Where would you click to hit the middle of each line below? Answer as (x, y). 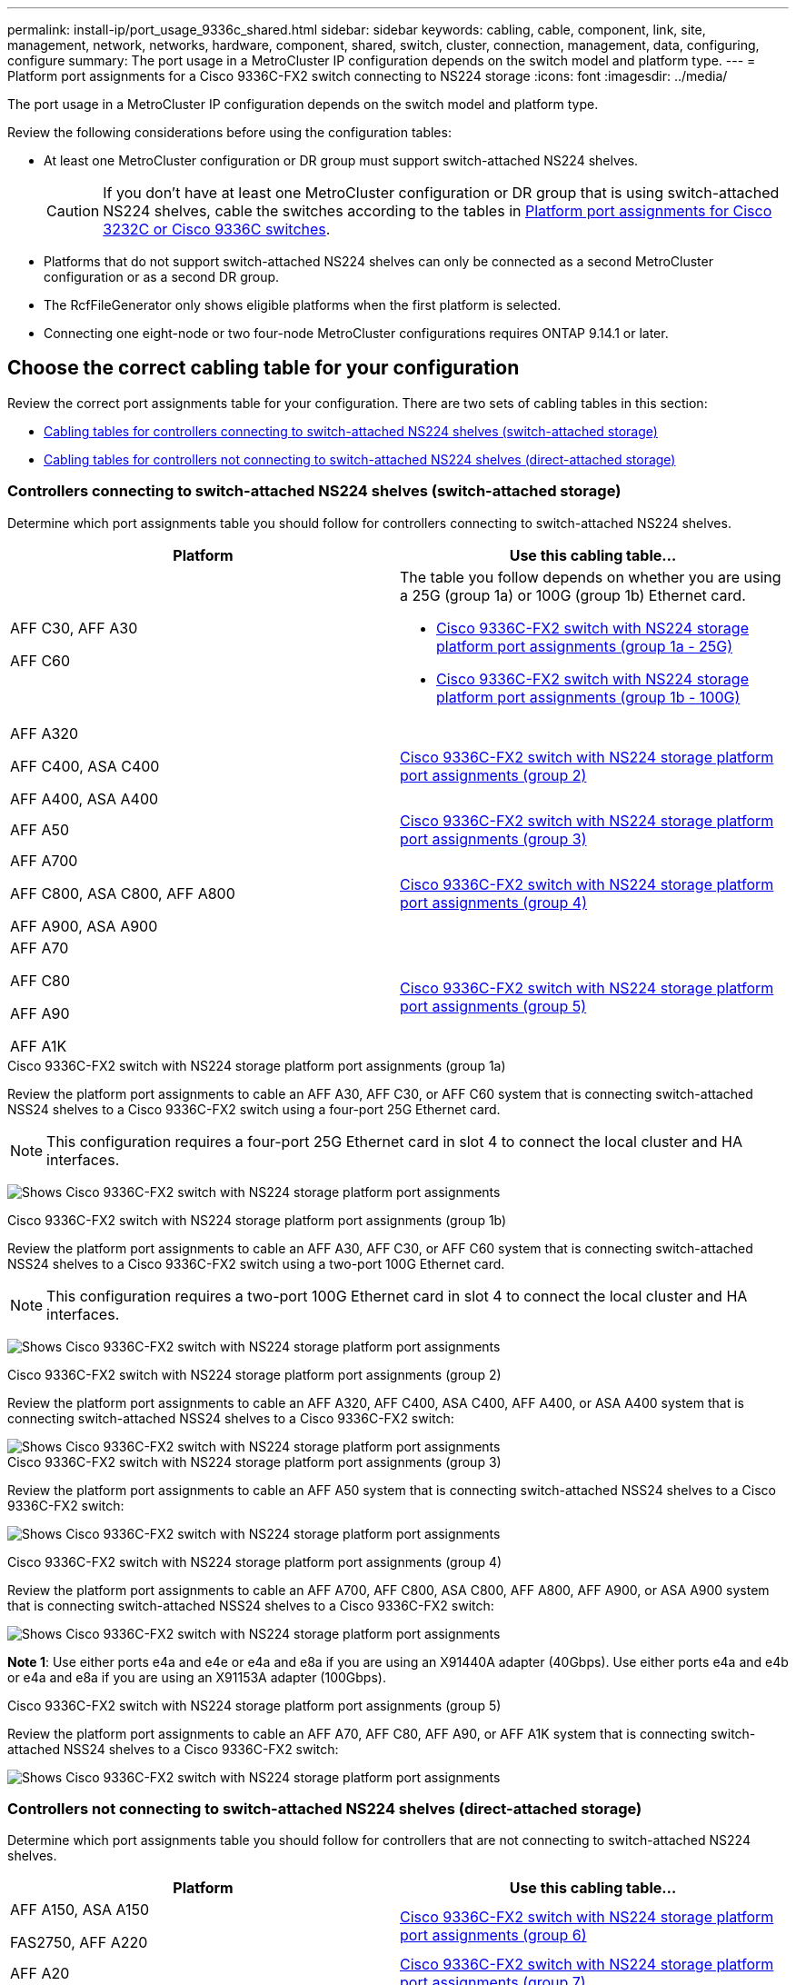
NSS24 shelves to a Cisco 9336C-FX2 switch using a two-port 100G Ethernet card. (256, 1263)
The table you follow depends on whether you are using (591, 577)
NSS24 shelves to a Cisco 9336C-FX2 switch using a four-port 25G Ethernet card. (254, 1109)
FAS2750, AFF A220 (79, 1943)
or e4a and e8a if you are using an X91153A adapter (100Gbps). (197, 1677)
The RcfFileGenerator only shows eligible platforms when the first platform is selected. (303, 305)
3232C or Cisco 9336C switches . (217, 229)
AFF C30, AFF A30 (74, 628)
